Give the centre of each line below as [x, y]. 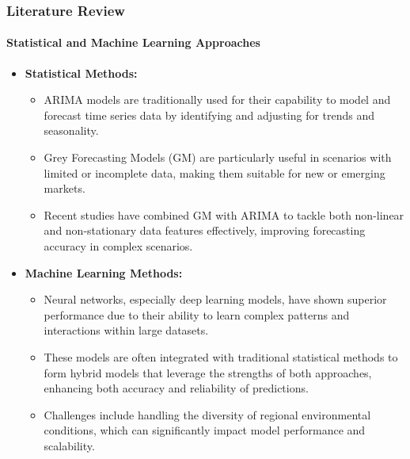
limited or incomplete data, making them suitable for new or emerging [214, 172]
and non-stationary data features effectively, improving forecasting [205, 230]
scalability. [69, 445]
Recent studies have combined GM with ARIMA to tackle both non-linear [224, 214]
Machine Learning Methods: [104, 272]
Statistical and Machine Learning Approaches [133, 42]
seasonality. [71, 130]
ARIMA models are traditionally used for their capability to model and [217, 99]
